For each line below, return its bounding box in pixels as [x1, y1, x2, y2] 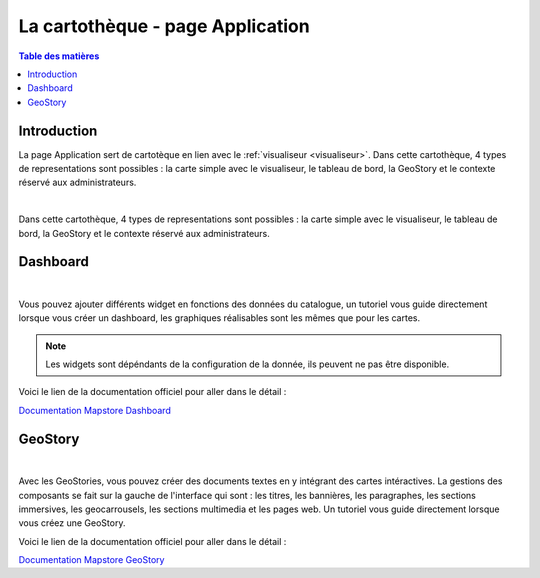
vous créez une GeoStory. [18, 517, 126, 529]
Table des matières [18, 50, 100, 62]
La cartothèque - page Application [18, 15, 310, 37]
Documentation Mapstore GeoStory [18, 554, 165, 566]
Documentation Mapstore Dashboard [18, 404, 172, 416]
